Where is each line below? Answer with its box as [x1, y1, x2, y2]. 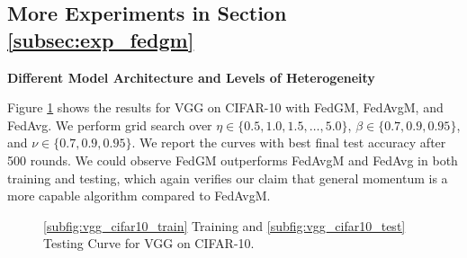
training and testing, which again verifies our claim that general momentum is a [7, 168, 448, 187]
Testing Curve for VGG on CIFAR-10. [43, 234, 255, 253]
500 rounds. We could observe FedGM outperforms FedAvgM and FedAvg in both [7, 150, 458, 169]
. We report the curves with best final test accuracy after [131, 133, 446, 152]
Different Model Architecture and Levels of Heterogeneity [7, 67, 375, 86]
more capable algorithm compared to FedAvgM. [7, 186, 271, 205]
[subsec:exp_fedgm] [7, 25, 194, 53]
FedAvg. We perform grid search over [7, 115, 212, 134]
